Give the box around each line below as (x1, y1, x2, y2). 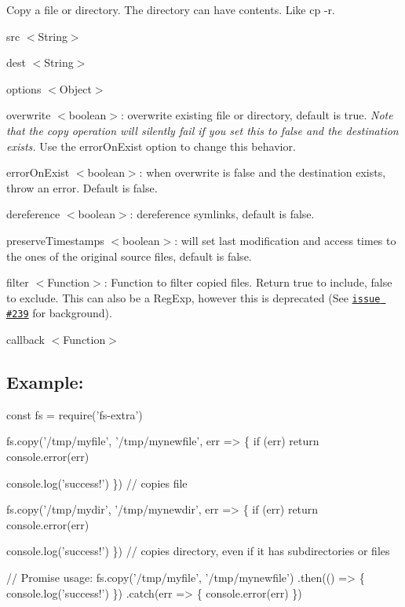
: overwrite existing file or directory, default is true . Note (120, 107, 393, 123)
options (6, 80, 42, 97)
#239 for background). (6, 305, 112, 321)
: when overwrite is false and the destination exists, (139, 164, 386, 181)
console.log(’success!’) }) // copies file (6, 474, 188, 491)
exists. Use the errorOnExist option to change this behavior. (6, 137, 296, 154)
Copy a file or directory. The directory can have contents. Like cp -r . (6, 2, 335, 17)
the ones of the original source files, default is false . (6, 247, 252, 264)
